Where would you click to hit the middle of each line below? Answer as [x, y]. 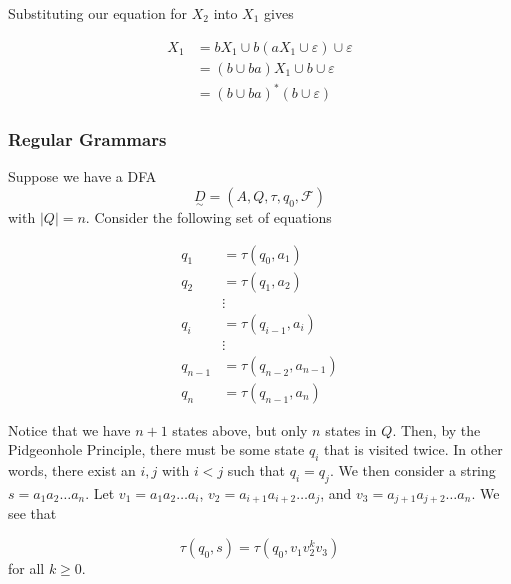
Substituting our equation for [98, 13]
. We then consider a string [412, 470]
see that [32, 513]
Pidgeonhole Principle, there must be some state [156, 449]
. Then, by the [436, 429]
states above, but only [240, 429]
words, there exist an [72, 470]
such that [256, 470]
